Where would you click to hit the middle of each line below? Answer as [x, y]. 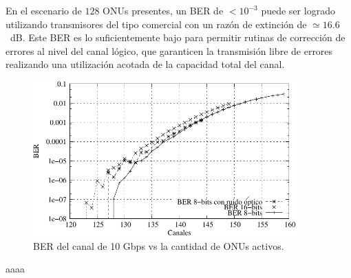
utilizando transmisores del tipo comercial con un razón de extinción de [156, 24]
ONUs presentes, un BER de [163, 10]
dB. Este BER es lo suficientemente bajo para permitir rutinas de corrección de [178, 37]
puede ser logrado [298, 10]
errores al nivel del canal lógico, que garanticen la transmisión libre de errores [169, 50]
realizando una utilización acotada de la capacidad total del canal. [145, 64]
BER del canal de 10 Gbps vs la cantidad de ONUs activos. [159, 245]
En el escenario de [44, 10]
